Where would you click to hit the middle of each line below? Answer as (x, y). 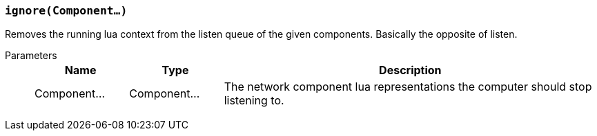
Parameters (31, 56)
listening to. (254, 101)
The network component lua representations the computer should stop (408, 87)
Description (410, 70)
